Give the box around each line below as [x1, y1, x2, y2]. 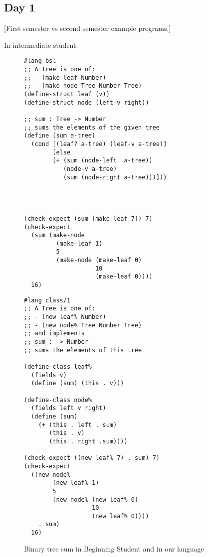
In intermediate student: [4, 39, 78, 50]
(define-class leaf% [24, 363, 92, 371]
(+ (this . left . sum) [38, 421, 117, 428]
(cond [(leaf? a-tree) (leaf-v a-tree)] [31, 140, 167, 147]
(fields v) [31, 371, 67, 379]
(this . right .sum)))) [49, 437, 128, 445]
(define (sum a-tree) [24, 132, 96, 139]
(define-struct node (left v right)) [24, 99, 149, 106]
